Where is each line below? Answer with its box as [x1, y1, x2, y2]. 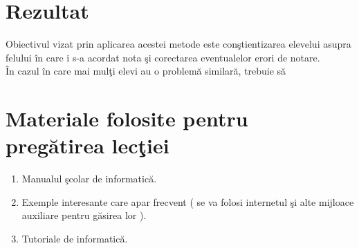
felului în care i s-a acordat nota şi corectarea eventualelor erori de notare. [6, 50, 320, 64]
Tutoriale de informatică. [21, 231, 128, 245]
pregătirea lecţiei [6, 131, 169, 160]
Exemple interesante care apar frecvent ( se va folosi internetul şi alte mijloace [21, 194, 354, 209]
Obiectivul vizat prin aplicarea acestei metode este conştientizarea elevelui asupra [6, 37, 351, 51]
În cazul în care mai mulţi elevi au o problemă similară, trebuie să [6, 64, 286, 78]
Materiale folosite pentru [6, 104, 248, 133]
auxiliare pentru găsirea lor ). [21, 208, 147, 222]
